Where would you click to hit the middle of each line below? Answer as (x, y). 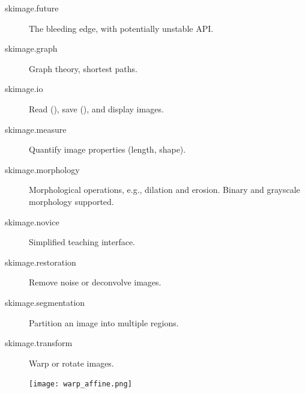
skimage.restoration (41, 262)
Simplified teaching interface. (82, 242)
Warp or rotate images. (71, 363)
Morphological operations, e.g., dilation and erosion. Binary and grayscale (165, 190)
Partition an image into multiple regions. (104, 322)
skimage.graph (31, 48)
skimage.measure (36, 129)
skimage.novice (32, 221)
